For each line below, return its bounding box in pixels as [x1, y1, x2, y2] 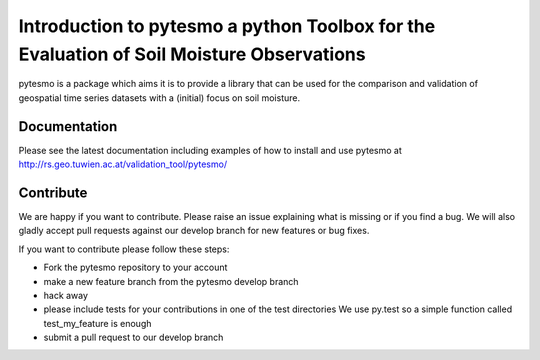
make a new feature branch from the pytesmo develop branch [43, 275, 299, 287]
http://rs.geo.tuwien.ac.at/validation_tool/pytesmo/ [18, 158, 228, 170]
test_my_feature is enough [43, 317, 152, 329]
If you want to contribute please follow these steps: [18, 243, 230, 255]
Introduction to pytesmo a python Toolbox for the [18, 15, 436, 37]
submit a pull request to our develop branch [43, 331, 224, 344]
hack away [43, 289, 89, 301]
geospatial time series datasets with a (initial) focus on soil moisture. [18, 91, 300, 104]
